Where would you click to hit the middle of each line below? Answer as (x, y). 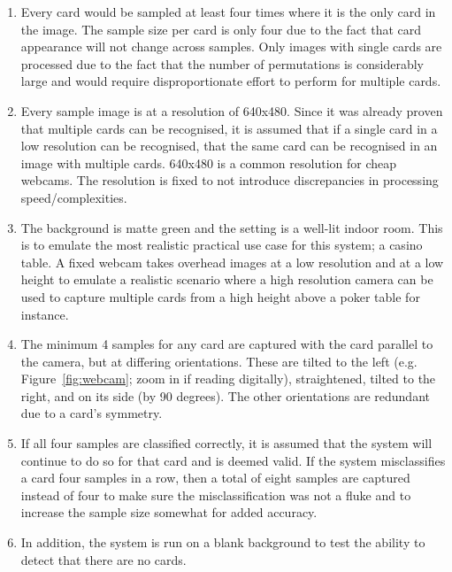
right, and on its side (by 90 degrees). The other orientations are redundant (225, 395)
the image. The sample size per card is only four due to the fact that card (221, 29)
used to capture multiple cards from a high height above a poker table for (220, 296)
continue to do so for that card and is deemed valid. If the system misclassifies (233, 460)
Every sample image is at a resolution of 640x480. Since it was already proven (232, 110)
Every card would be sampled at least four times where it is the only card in (228, 12)
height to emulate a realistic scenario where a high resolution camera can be (227, 279)
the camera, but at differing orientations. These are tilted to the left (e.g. (219, 361)
